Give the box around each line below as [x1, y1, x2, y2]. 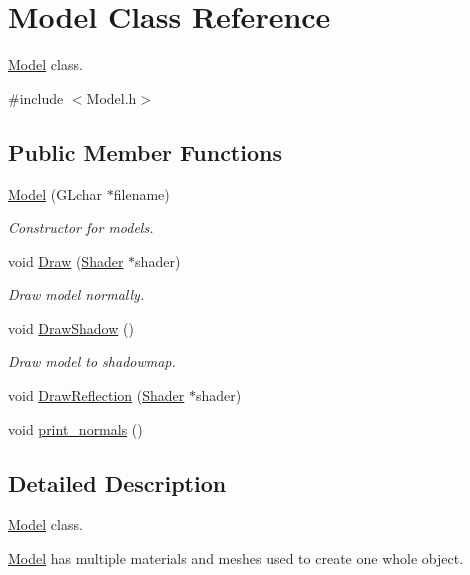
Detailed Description [8, 467, 227, 498]
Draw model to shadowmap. [8, 351, 176, 372]
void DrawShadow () [8, 317, 134, 338]
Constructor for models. [8, 217, 154, 238]
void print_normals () [8, 418, 143, 439]
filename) [113, 183, 170, 204]
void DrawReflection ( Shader [8, 385, 185, 406]
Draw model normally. [8, 284, 145, 305]
